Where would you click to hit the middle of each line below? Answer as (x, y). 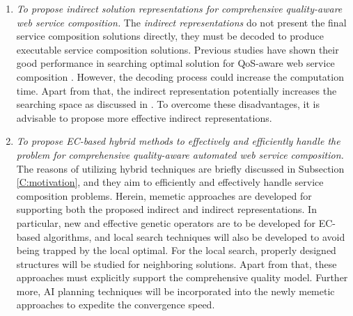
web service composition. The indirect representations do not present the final (181, 22)
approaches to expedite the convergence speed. (116, 305)
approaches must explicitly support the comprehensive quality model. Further (182, 277)
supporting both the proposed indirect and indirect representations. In (166, 209)
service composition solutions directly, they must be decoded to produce (170, 36)
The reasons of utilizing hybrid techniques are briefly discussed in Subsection (180, 168)
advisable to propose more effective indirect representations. (144, 117)
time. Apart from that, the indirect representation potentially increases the (176, 90)
